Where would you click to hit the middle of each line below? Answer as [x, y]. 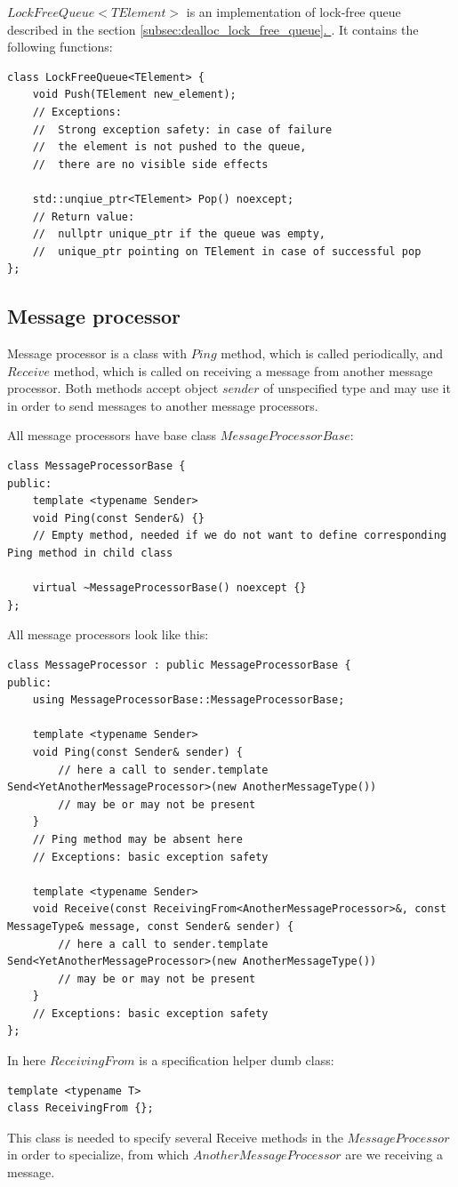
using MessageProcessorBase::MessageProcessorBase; [189, 700]
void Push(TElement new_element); [134, 95]
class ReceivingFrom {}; [80, 1108]
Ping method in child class [90, 553]
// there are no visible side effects [150, 164]
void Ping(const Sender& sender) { [137, 752]
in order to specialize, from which [98, 1155]
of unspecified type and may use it [357, 388]
